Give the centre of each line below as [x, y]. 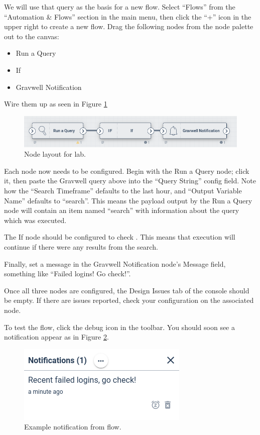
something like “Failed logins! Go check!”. [68, 274]
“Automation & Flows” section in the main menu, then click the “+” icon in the [128, 16]
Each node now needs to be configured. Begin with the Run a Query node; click [127, 171]
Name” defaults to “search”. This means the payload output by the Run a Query [128, 200]
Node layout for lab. [55, 154]
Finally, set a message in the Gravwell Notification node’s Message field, [115, 263]
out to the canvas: [32, 36]
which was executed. [35, 220]
